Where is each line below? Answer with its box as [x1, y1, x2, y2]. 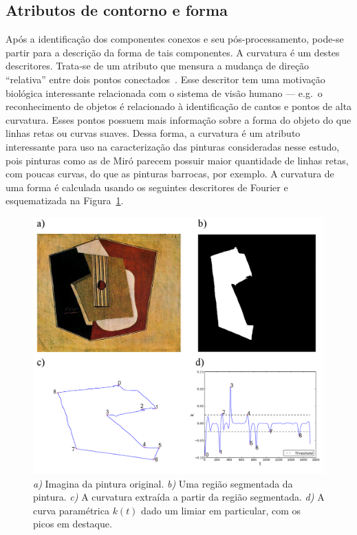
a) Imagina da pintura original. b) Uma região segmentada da [33, 476, 293, 490]
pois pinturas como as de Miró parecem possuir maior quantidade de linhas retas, [6, 153, 349, 167]
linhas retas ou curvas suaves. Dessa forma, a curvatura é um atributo [6, 126, 301, 140]
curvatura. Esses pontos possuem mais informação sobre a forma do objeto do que [6, 112, 351, 127]
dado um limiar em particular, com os [141, 503, 301, 517]
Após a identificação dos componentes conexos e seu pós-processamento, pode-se [6, 32, 344, 46]
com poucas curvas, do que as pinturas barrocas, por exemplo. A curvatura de [6, 166, 334, 181]
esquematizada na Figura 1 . [6, 193, 124, 208]
